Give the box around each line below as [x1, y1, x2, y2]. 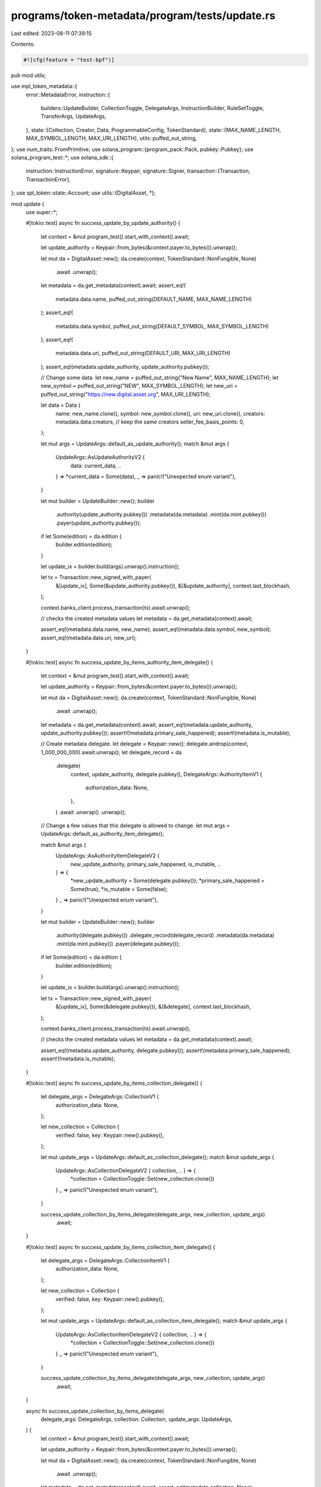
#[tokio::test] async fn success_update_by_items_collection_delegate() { [26, 1080, 203, 1087]
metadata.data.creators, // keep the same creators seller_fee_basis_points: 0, [55, 418, 245, 425]
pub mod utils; [11, 71, 46, 79]
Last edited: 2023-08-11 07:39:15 [11, 30, 92, 37]
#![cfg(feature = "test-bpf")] [23, 57, 115, 63]
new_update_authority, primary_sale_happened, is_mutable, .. [70, 860, 221, 868]
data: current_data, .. [70, 462, 122, 469]
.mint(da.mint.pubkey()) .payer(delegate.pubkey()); [55, 940, 181, 947]
